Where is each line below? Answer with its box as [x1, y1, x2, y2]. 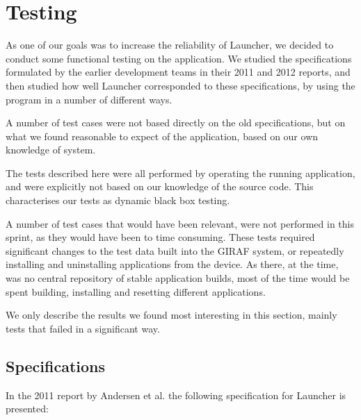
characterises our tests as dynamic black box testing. [6, 193, 230, 208]
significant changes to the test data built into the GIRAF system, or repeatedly [6, 243, 344, 258]
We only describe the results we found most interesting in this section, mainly [6, 308, 337, 322]
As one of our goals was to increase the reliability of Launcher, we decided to [6, 37, 334, 52]
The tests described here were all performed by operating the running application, [6, 165, 355, 180]
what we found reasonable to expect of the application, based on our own [6, 128, 319, 143]
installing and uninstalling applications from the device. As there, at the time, [6, 257, 339, 271]
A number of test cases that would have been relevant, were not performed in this [6, 216, 354, 230]
